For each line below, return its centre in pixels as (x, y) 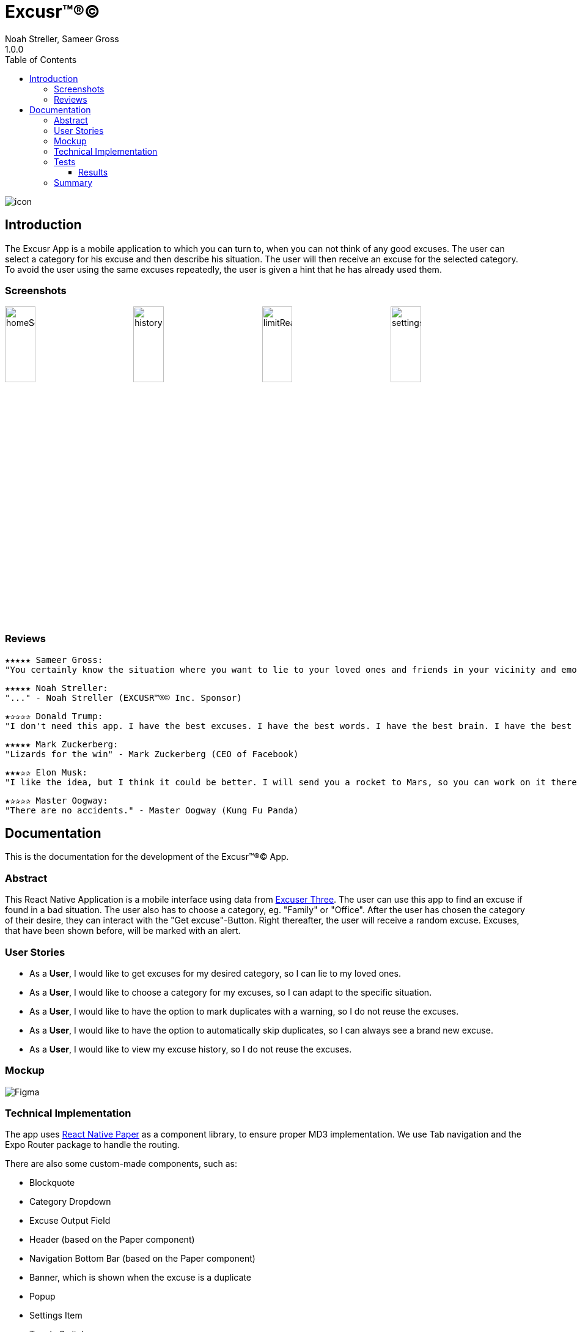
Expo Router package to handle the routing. (92, 1145)
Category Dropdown (70, 1202)
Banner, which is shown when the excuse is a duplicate (140, 1278)
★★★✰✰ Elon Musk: (46, 772)
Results (93, 172)
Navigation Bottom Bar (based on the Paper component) (142, 1259)
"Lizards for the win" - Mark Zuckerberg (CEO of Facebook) (152, 754)
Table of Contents (41, 59)
